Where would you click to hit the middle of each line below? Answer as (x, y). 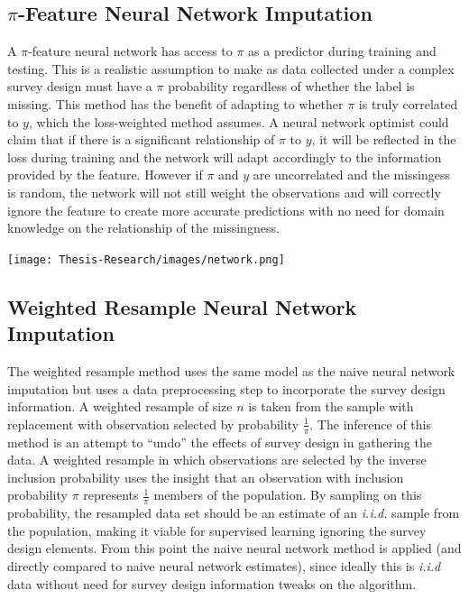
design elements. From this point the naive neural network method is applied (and (234, 548)
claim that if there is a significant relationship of (141, 139)
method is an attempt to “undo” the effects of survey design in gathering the (220, 442)
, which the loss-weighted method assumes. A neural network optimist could (239, 121)
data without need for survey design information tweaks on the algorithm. (212, 583)
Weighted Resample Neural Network (182, 306)
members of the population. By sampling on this (288, 495)
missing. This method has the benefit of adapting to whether (175, 103)
